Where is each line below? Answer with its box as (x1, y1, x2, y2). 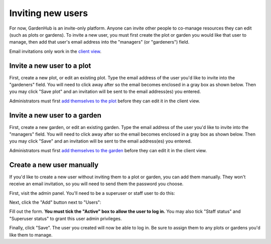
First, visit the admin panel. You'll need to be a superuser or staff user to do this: (9, 190, 175, 196)
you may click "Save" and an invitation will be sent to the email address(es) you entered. (9, 138, 192, 144)
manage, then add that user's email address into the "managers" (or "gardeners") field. (9, 39, 190, 45)
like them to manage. (9, 231, 53, 238)
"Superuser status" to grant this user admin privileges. (9, 215, 122, 221)
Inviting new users (9, 8, 88, 19)
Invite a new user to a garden (9, 111, 101, 119)
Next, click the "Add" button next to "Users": (9, 199, 101, 205)
